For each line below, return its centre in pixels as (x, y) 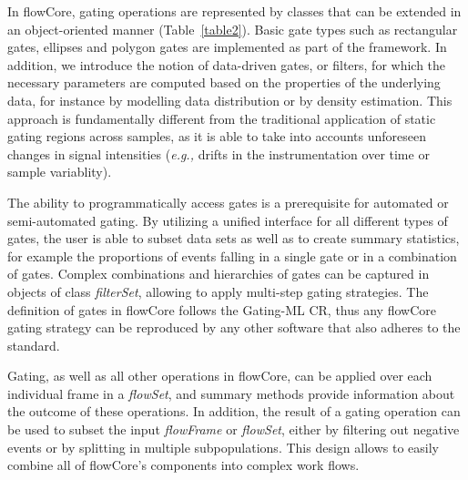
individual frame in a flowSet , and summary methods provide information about (231, 393)
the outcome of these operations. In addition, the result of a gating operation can (234, 411)
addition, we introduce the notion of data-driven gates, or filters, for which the (227, 64)
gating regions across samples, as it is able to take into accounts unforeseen (217, 136)
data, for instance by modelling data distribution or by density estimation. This (230, 100)
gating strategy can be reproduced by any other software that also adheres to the (234, 327)
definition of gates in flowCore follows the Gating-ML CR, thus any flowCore (222, 309)
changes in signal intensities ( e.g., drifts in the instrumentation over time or (219, 153)
